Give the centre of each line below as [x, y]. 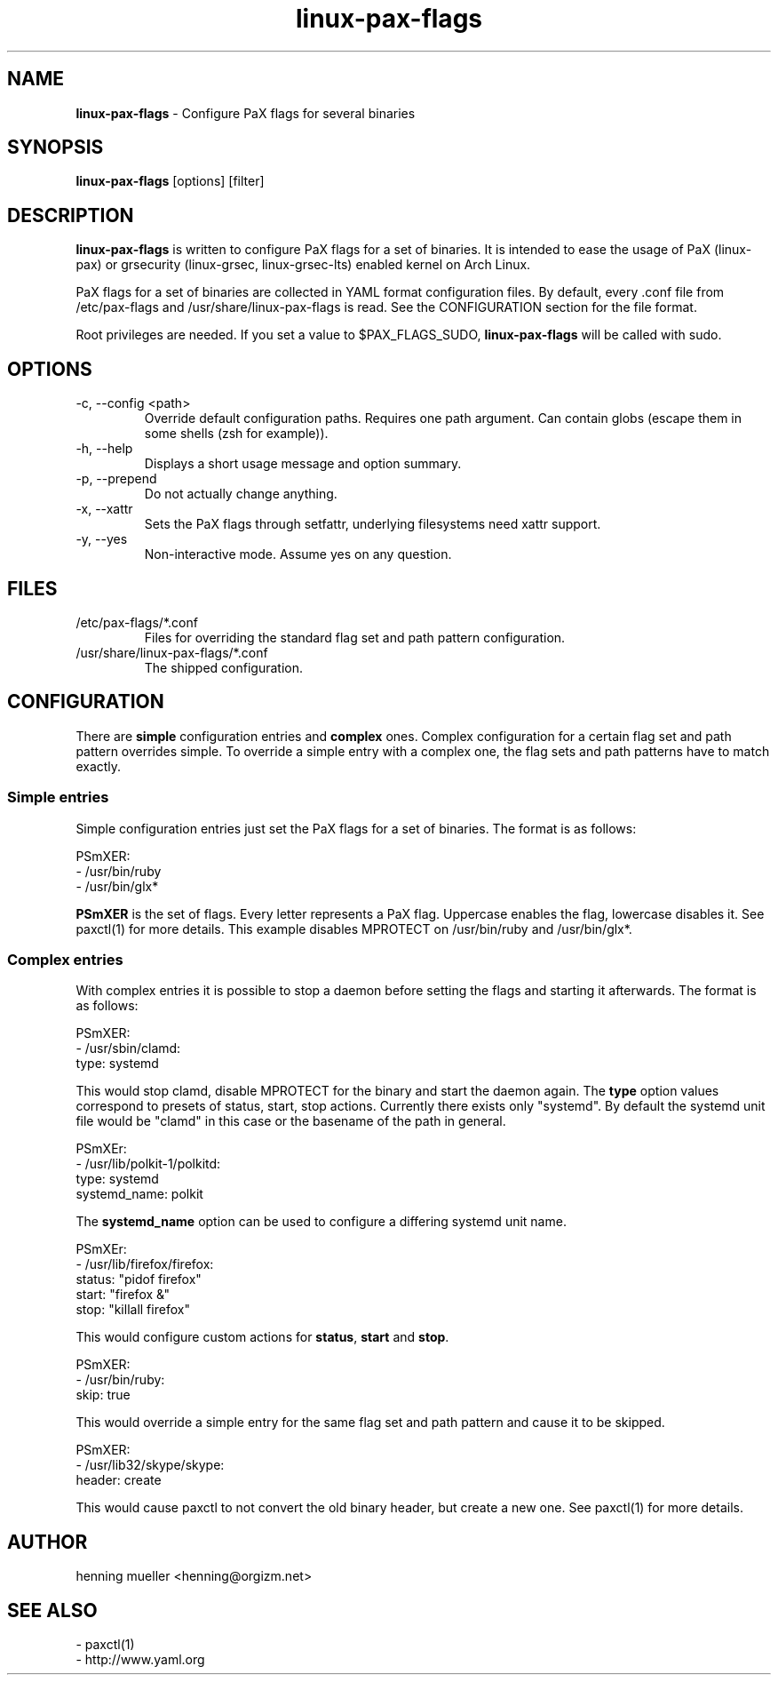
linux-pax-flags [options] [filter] [170, 181]
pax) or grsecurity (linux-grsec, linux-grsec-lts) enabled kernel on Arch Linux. [303, 265]
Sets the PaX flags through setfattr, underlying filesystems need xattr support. [373, 524]
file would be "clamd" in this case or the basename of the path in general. [291, 1121]
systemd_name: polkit [139, 1194]
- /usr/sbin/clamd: [128, 1048]
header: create [119, 1480]
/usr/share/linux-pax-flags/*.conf [172, 652]
